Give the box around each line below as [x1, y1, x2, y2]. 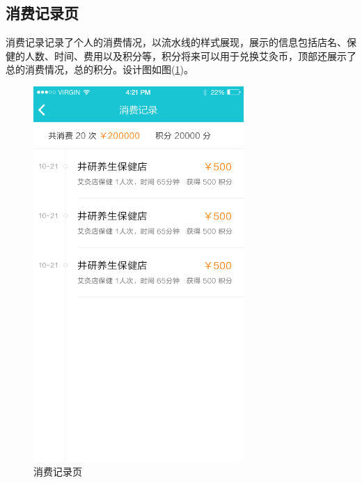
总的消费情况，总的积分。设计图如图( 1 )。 [6, 62, 194, 77]
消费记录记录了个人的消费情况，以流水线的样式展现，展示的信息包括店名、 [6, 35, 347, 49]
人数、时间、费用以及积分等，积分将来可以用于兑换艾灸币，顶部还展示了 [24, 48, 356, 63]
